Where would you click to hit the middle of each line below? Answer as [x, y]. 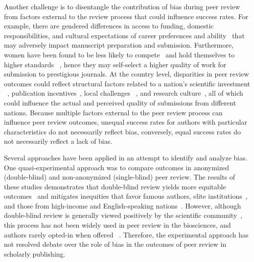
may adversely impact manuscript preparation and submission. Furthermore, [119, 45]
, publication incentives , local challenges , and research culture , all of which [125, 93]
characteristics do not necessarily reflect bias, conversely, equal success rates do [122, 131]
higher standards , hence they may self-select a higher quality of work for [115, 64]
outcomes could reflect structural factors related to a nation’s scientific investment [127, 83]
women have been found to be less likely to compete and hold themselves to [119, 54]
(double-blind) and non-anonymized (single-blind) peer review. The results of [120, 177]
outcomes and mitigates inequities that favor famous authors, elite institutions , [126, 196]
